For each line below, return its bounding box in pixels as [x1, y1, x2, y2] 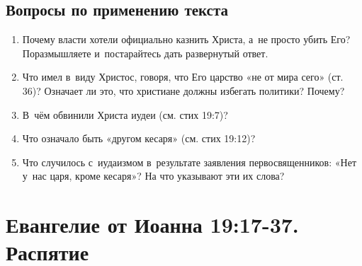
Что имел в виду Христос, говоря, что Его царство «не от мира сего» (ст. [22, 69, 344, 84]
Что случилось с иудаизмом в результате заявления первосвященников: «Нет [22, 154, 357, 169]
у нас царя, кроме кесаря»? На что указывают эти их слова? [22, 168, 285, 183]
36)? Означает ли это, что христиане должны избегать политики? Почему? [22, 83, 345, 98]
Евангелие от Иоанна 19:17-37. [6, 210, 299, 239]
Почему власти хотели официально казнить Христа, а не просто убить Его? [22, 32, 351, 47]
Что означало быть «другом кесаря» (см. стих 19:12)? [22, 131, 256, 146]
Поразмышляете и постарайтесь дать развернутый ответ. [22, 45, 268, 60]
